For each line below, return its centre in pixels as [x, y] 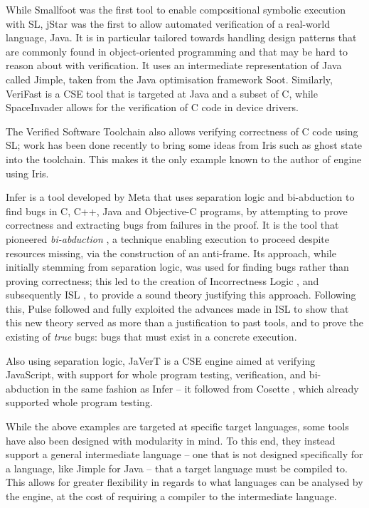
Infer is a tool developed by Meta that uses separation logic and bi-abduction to [180, 197]
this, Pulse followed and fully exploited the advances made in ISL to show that [177, 308]
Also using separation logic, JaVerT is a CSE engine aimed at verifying [161, 360]
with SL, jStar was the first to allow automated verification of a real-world [168, 23]
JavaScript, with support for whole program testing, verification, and [156, 374]
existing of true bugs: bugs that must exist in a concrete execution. [151, 337]
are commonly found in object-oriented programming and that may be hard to [177, 51]
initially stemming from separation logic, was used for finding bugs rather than [177, 267]
